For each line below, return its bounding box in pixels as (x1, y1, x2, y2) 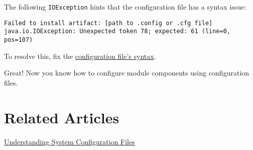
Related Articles (4, 107, 119, 127)
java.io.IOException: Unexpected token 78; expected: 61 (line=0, (4, 28, 231, 35)
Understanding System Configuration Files (4, 136, 135, 146)
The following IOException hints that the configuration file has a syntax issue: (4, 2, 246, 12)
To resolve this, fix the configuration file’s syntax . (4, 50, 156, 61)
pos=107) (4, 36, 33, 43)
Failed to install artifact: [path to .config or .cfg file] (4, 19, 213, 27)
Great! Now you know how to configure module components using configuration (4, 67, 249, 78)
